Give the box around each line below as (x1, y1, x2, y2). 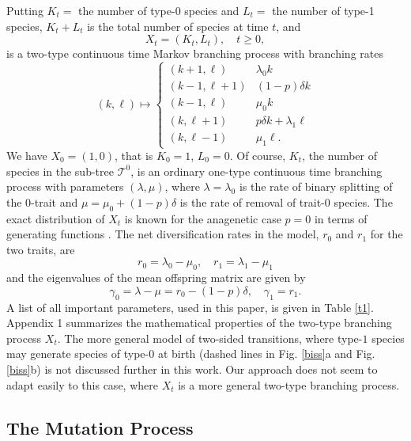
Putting (6, 2, 43, 18)
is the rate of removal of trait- (179, 193, 325, 210)
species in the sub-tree (6, 162, 114, 179)
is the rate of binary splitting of (239, 178, 393, 195)
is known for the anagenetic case (124, 210, 281, 226)
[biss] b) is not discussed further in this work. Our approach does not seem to (6, 360, 378, 377)
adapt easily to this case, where (6, 376, 158, 393)
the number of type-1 (272, 2, 375, 18)
